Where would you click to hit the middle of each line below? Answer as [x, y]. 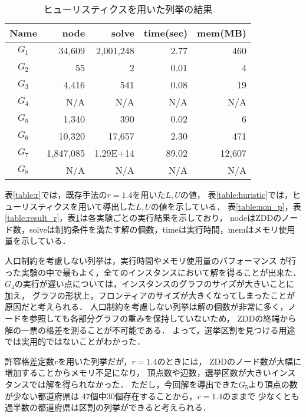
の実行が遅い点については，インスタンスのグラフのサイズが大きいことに [154, 284]
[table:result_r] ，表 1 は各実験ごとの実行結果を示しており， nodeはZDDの [143, 218]
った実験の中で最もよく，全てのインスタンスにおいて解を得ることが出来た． [153, 272]
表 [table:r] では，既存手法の [56, 194]
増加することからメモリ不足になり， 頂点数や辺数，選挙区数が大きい [138, 373]
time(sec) [166, 33]
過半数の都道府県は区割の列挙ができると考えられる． [108, 407]
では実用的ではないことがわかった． [75, 341]
